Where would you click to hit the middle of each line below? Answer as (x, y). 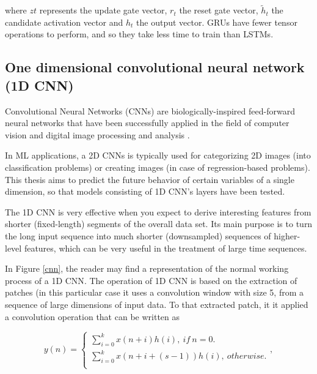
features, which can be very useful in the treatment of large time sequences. (166, 248)
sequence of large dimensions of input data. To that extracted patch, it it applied (157, 304)
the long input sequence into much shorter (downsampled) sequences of (138, 235)
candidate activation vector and (64, 22)
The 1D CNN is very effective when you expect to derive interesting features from (158, 211)
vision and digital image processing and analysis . (97, 134)
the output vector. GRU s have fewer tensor (217, 22)
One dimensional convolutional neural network (155, 67)
